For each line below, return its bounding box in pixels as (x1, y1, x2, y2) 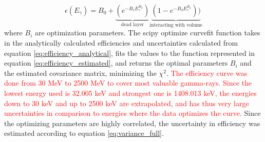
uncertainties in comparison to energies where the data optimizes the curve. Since (4, 108, 261, 118)
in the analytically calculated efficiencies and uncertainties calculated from (4, 37, 238, 48)
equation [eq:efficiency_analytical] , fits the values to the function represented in (4, 47, 255, 58)
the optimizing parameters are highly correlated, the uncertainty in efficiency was (4, 117, 260, 128)
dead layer (121, 22, 144, 27)
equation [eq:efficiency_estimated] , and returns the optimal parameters (4, 57, 228, 68)
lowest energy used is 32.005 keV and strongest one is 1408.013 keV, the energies (4, 88, 257, 98)
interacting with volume (149, 22, 202, 28)
